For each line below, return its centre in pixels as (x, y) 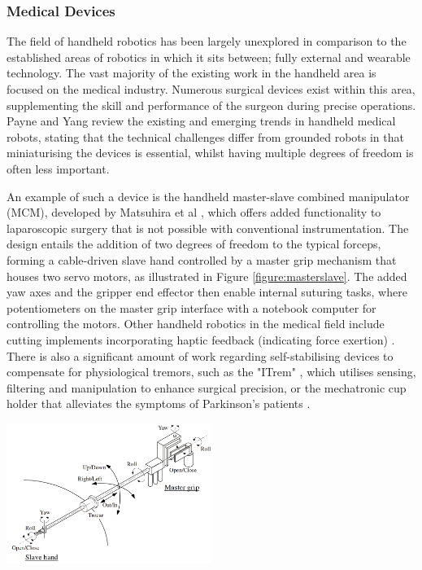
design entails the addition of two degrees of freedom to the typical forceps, (194, 244)
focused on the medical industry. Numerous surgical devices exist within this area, (211, 89)
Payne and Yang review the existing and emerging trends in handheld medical (201, 121)
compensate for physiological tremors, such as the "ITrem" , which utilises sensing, (211, 372)
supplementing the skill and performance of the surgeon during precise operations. (211, 105)
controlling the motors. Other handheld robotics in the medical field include (196, 324)
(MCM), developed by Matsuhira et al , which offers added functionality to (194, 212)
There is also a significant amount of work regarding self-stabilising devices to (200, 355)
